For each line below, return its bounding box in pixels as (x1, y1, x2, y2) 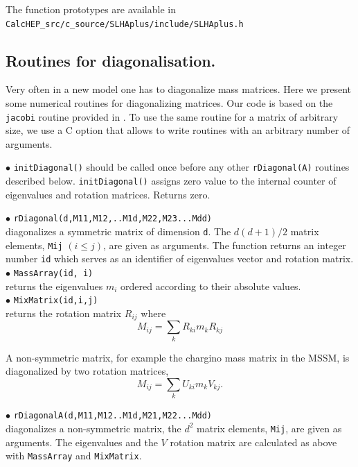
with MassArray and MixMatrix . (6, 448, 142, 463)
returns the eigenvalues (6, 278, 103, 293)
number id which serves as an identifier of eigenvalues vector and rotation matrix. (6, 251, 354, 266)
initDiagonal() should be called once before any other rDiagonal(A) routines (13, 160, 350, 174)
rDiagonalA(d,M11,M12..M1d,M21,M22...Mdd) (13, 411, 213, 421)
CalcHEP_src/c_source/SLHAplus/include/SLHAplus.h (6, 19, 244, 29)
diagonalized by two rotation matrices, (6, 364, 169, 378)
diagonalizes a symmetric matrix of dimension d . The (6, 224, 231, 239)
